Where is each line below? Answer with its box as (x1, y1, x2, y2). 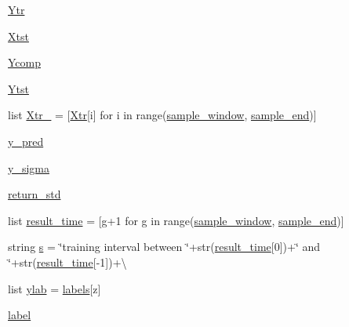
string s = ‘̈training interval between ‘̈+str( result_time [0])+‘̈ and (8, 238, 321, 255)
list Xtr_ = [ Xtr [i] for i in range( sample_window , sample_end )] (8, 107, 317, 123)
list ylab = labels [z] (8, 280, 101, 296)
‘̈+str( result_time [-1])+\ (8, 253, 127, 270)
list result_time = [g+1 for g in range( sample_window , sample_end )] (8, 212, 344, 228)
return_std (8, 186, 61, 202)
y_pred (8, 133, 44, 149)
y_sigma (8, 159, 49, 176)
